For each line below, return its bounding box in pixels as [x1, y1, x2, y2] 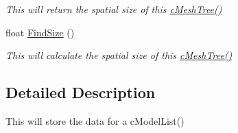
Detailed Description [5, 82, 156, 103]
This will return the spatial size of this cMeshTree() [5, 2, 222, 16]
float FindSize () [5, 25, 75, 39]
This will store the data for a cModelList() [5, 113, 185, 128]
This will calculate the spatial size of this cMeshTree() [5, 48, 233, 62]
